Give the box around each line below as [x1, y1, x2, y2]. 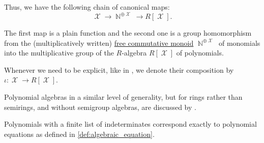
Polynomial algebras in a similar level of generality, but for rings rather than [4, 92, 243, 102]
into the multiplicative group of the [4, 47, 114, 58]
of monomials [218, 37, 260, 48]
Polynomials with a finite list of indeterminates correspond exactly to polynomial [4, 119, 257, 129]
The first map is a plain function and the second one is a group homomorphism [4, 27, 252, 38]
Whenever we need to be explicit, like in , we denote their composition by [4, 64, 234, 75]
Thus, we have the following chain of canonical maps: [4, 2, 170, 12]
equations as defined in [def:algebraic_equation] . [4, 128, 155, 139]
